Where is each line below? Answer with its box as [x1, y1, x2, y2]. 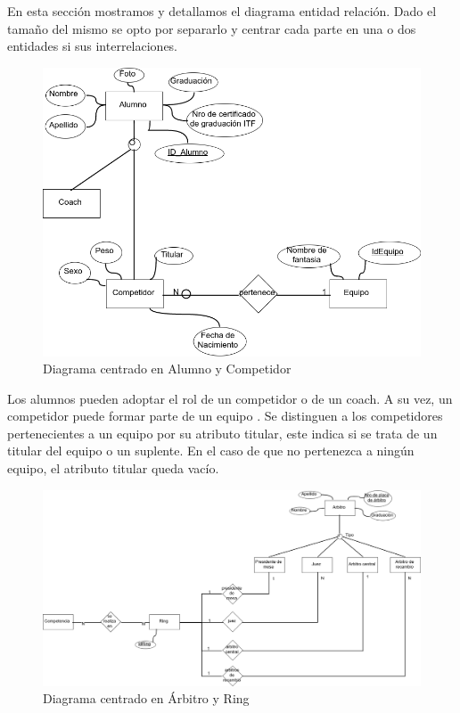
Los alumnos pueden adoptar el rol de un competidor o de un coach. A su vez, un [7, 389, 453, 407]
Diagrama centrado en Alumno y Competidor [43, 359, 292, 378]
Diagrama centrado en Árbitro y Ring [43, 689, 250, 708]
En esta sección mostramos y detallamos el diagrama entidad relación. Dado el [7, 2, 437, 20]
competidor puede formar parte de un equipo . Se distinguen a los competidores [7, 406, 443, 425]
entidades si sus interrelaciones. [7, 37, 178, 55]
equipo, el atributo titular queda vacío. [7, 459, 219, 478]
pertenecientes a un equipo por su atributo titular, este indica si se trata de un [7, 423, 438, 442]
